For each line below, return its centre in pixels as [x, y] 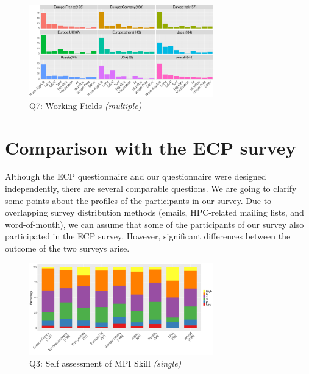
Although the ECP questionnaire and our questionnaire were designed [136, 176]
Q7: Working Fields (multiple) [86, 105]
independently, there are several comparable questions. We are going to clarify [151, 189]
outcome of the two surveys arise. [67, 248]
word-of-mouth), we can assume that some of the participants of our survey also [154, 224]
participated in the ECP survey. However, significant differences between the [148, 236]
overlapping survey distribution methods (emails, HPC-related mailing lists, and [154, 212]
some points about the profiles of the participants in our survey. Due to [138, 200]
